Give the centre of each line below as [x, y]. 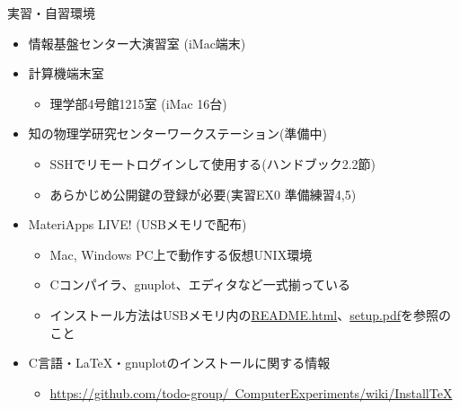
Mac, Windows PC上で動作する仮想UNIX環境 [181, 254]
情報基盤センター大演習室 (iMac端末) [137, 43]
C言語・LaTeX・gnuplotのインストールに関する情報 [179, 363]
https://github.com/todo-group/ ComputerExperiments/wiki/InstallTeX [251, 392]
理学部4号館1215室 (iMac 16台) [138, 103]
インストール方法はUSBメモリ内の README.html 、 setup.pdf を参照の [251, 314]
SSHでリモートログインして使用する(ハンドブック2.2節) [213, 163]
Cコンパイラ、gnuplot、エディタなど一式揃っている [200, 285]
